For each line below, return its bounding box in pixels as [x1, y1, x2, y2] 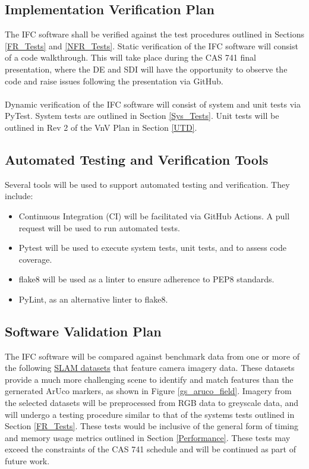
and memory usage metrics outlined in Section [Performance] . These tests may [5, 431, 291, 443]
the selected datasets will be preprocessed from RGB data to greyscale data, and [5, 396, 299, 409]
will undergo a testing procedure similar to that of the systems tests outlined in [5, 408, 295, 420]
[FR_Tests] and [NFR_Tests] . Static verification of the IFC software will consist [5, 39, 298, 52]
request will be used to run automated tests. [18, 221, 180, 234]
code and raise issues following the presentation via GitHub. [5, 74, 223, 87]
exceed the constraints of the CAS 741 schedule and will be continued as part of [5, 443, 296, 455]
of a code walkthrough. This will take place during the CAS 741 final [5, 51, 256, 64]
